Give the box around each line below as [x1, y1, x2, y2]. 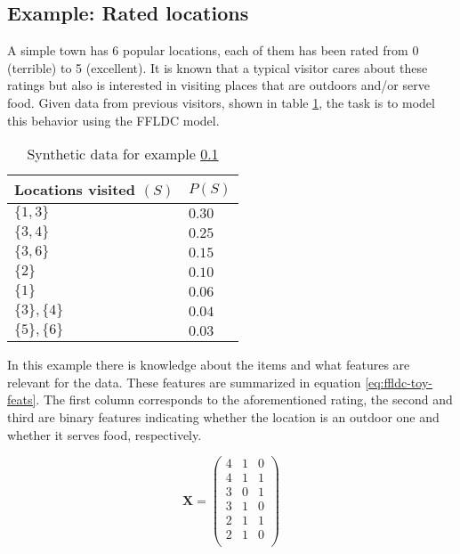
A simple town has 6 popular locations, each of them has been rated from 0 [7, 41, 419, 60]
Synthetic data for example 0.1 [27, 143, 219, 165]
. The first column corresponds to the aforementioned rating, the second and [36, 390, 453, 409]
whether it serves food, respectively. [7, 425, 202, 444]
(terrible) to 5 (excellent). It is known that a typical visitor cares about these [7, 58, 428, 77]
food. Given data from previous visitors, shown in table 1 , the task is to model [7, 93, 435, 111]
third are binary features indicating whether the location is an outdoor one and [7, 407, 440, 426]
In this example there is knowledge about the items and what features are [7, 355, 410, 374]
